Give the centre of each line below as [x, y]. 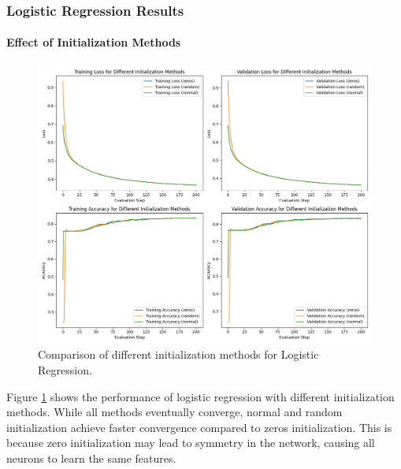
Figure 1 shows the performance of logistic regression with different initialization [200, 396]
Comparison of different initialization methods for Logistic [178, 354]
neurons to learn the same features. [91, 458]
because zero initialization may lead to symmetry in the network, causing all [191, 443]
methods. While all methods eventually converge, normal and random [175, 412]
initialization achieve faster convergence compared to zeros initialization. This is [199, 427]
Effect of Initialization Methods [94, 42]
